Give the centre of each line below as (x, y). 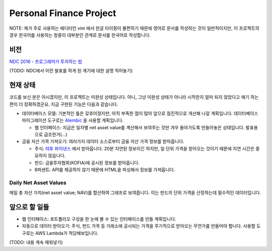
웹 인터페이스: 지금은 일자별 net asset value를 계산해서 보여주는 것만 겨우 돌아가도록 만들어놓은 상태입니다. (140, 127)
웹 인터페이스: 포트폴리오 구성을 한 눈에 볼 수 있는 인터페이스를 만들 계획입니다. (99, 219)
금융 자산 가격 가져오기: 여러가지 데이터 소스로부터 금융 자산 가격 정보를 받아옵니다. (103, 141)
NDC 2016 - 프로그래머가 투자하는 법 (46, 61)
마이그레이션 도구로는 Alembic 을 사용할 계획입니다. (73, 120)
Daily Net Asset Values (38, 183)
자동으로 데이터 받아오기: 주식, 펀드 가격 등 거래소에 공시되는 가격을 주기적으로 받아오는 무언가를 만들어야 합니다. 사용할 (139, 226)
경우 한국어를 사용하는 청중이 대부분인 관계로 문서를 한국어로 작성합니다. (80, 35)
